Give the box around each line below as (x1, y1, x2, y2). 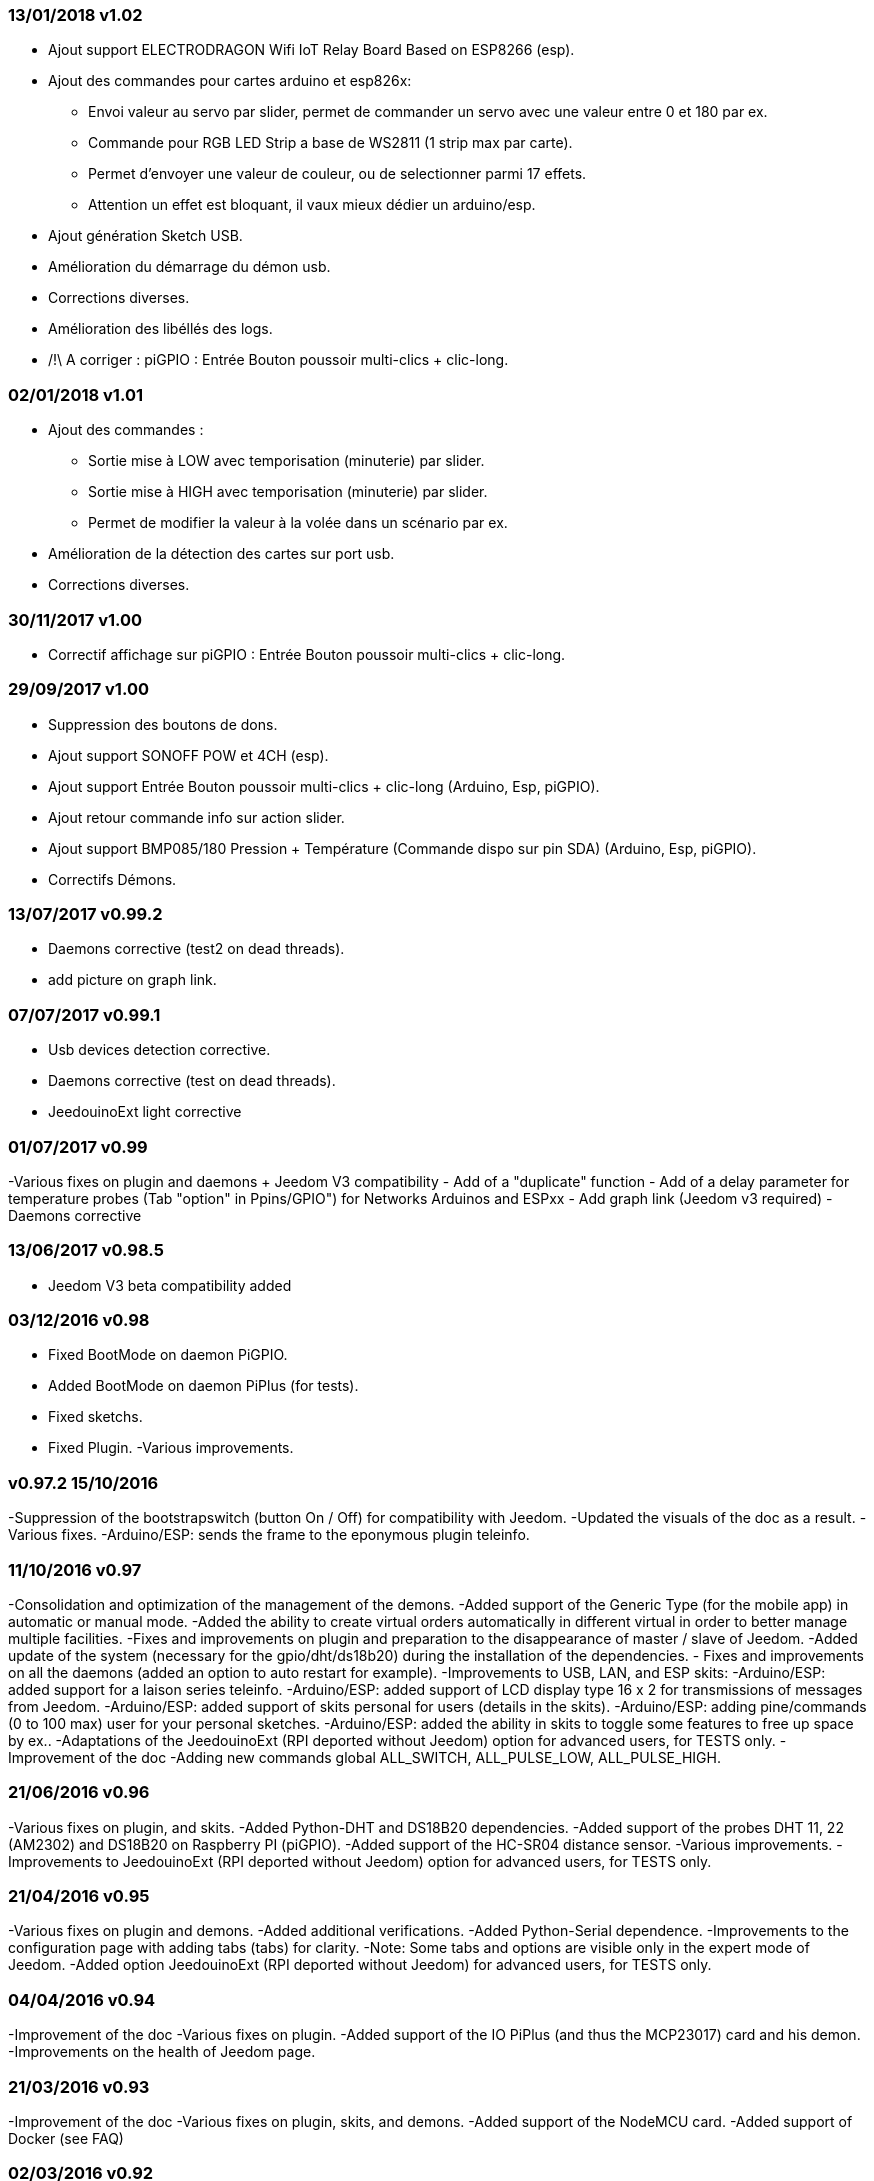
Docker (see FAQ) (8, 2129, 124, 2147)
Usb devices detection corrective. (48, 1041, 271, 1059)
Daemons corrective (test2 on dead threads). (48, 940, 345, 958)
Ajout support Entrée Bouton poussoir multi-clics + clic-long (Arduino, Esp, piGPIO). (48, 777, 600, 795)
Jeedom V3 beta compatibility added (48, 1276, 292, 1294)
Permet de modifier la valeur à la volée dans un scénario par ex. (88, 514, 508, 532)
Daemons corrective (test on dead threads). (48, 1072, 336, 1090)
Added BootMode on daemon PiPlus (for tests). (48, 1377, 359, 1395)
